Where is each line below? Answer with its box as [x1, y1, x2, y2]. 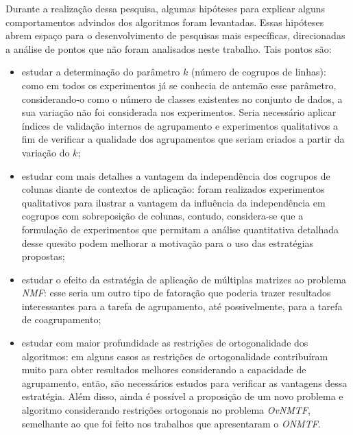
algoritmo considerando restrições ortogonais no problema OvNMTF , [21, 403, 311, 417]
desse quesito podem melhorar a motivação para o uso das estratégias [21, 235, 314, 250]
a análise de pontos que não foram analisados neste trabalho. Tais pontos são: [5, 41, 332, 56]
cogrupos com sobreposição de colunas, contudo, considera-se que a [21, 209, 304, 223]
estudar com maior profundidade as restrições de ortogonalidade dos [21, 336, 308, 350]
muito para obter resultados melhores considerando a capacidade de [21, 362, 306, 377]
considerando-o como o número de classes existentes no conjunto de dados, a [21, 91, 343, 106]
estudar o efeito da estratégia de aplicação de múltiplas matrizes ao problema [21, 272, 347, 286]
